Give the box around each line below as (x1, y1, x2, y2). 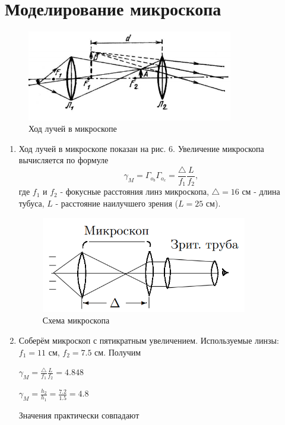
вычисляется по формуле (18, 154, 109, 166)
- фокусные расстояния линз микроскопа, (60, 185, 209, 198)
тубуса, (18, 197, 45, 209)
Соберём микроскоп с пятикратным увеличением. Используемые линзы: (18, 334, 279, 346)
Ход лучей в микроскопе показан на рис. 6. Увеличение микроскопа (18, 142, 264, 154)
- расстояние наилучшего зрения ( (55, 197, 178, 209)
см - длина (242, 185, 280, 198)
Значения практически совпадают (18, 408, 140, 421)
